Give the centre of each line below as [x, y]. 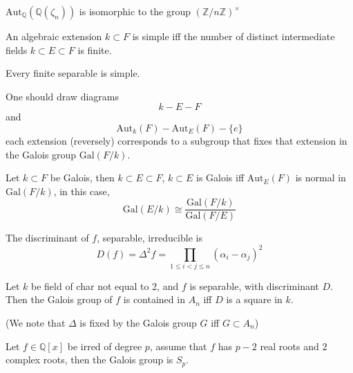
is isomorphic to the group [135, 11]
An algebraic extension [54, 36]
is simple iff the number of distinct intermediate [233, 36]
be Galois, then [82, 178]
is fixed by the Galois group [138, 323]
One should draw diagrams [62, 96]
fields [17, 49]
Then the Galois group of [59, 299]
